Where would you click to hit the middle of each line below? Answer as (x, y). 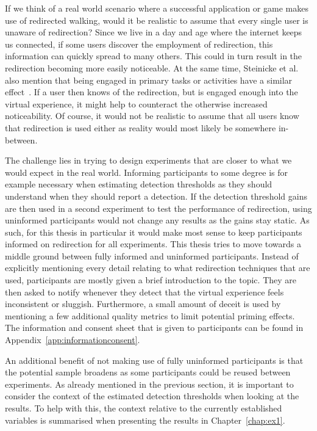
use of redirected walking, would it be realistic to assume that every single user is (157, 20)
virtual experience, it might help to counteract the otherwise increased (136, 103)
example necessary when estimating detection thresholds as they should (139, 184)
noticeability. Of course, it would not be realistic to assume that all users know (152, 116)
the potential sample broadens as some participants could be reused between (148, 372)
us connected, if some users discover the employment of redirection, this (139, 44)
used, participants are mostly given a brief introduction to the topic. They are (151, 280)
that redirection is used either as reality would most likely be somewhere (141, 127)
